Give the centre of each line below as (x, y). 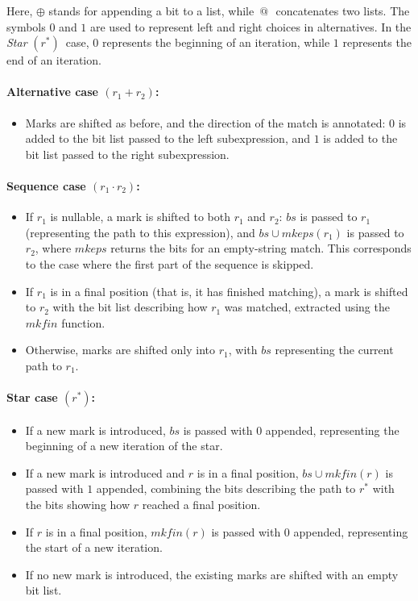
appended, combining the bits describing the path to (226, 488)
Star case (32, 397)
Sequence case (46, 185)
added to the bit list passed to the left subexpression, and (168, 138)
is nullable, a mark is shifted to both (140, 217)
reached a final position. (201, 505)
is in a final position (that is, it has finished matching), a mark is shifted (229, 291)
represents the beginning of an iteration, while (216, 42)
